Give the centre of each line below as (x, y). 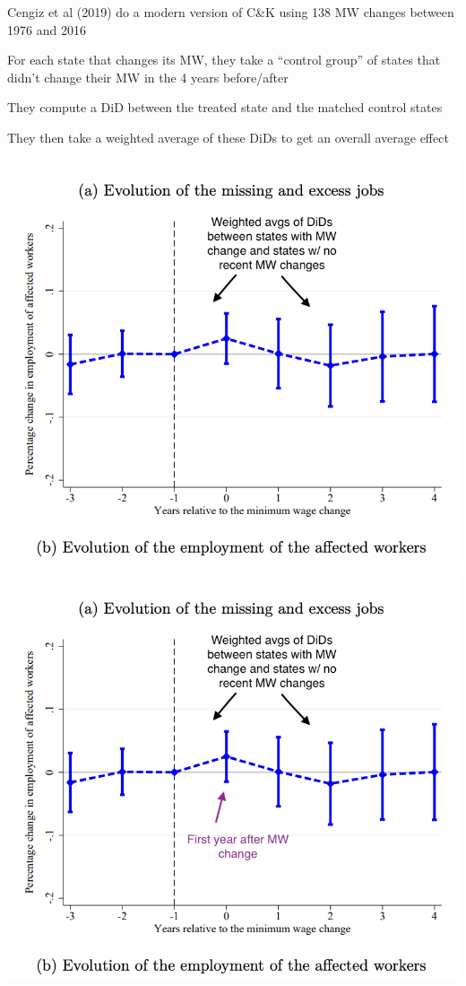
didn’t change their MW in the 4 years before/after (148, 77)
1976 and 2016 (47, 29)
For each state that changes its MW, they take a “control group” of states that (224, 60)
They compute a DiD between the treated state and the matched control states (225, 107)
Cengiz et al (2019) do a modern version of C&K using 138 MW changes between (231, 12)
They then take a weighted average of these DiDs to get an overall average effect (228, 137)
